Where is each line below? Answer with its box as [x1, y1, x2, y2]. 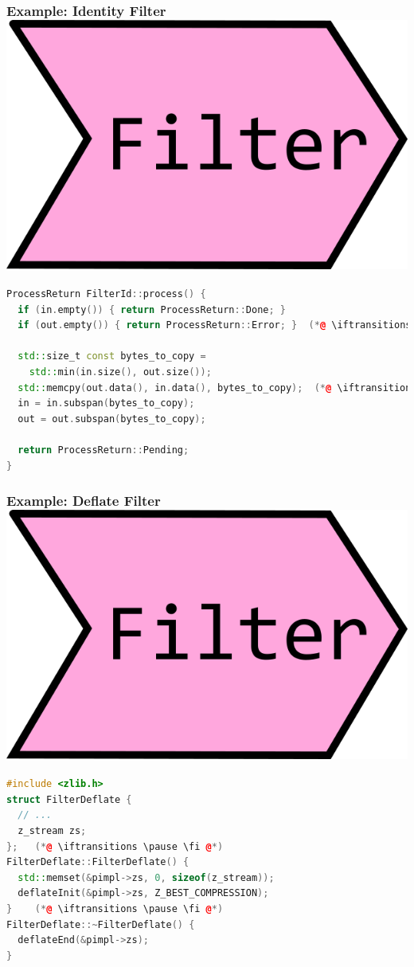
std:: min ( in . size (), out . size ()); [29, 366, 212, 378]
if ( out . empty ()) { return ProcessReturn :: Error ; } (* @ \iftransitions [18, 319, 412, 331]
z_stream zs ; [18, 824, 87, 836]
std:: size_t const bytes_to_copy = [18, 350, 206, 362]
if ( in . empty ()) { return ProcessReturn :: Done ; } [18, 303, 286, 315]
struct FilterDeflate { [6, 793, 132, 805]
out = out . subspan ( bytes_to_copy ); [18, 413, 206, 425]
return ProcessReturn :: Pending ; [18, 444, 189, 456]
